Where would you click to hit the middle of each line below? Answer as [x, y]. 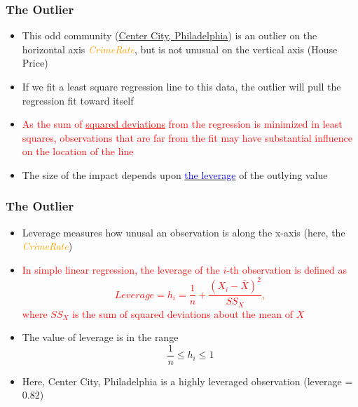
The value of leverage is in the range [100, 337]
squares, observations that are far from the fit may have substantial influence [187, 137]
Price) [35, 63]
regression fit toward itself [78, 100]
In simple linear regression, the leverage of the [121, 269]
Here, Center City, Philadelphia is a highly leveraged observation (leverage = [187, 381]
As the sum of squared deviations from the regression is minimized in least [182, 124]
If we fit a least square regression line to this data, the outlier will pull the [181, 86]
